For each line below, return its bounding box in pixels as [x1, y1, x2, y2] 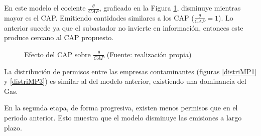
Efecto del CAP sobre [24, 49, 91, 59]
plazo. [4, 122, 22, 132]
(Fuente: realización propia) [106, 49, 192, 59]
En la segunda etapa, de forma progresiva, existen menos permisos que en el [4, 102, 238, 113]
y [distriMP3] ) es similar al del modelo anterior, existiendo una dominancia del [4, 76, 246, 86]
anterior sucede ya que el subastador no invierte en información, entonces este [4, 22, 243, 33]
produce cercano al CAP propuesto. [4, 32, 114, 43]
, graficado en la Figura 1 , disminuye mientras [99, 3, 241, 13]
